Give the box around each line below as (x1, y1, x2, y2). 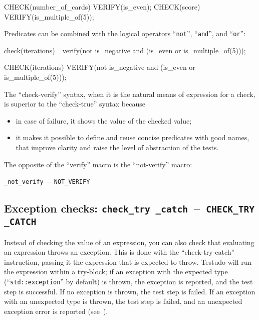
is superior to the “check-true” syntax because (4, 98, 145, 109)
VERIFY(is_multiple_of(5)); (4, 11, 94, 22)
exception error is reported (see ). (4, 305, 108, 316)
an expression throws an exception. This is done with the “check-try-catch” (4, 247, 235, 257)
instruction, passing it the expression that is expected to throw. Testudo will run (4, 256, 252, 267)
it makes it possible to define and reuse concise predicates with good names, (16, 132, 249, 143)
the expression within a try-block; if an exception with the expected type (4, 266, 228, 277)
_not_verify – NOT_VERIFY (4, 176, 90, 186)
